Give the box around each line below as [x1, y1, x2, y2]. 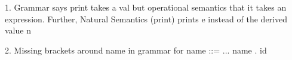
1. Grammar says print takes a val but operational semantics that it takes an [5, 1, 287, 13]
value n [5, 24, 31, 36]
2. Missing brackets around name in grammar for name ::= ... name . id [5, 44, 267, 56]
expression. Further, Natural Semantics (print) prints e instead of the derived [5, 12, 288, 25]
